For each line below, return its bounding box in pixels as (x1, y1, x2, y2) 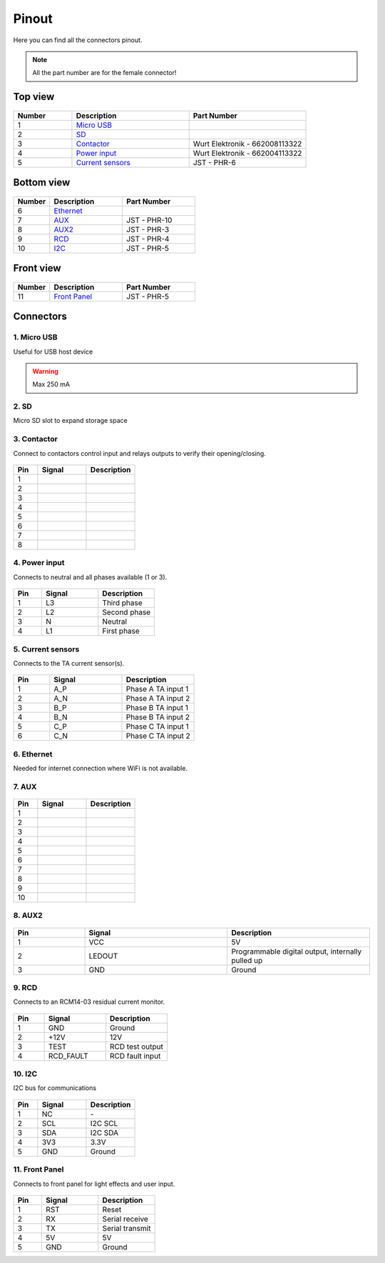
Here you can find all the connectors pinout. (13, 36, 143, 44)
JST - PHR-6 (192, 157, 237, 167)
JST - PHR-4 (125, 234, 170, 244)
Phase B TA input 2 (125, 712, 190, 722)
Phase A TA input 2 (125, 694, 190, 704)
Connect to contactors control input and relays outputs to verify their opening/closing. (13, 449, 267, 457)
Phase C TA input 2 (125, 731, 190, 741)
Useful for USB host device (13, 347, 93, 356)
